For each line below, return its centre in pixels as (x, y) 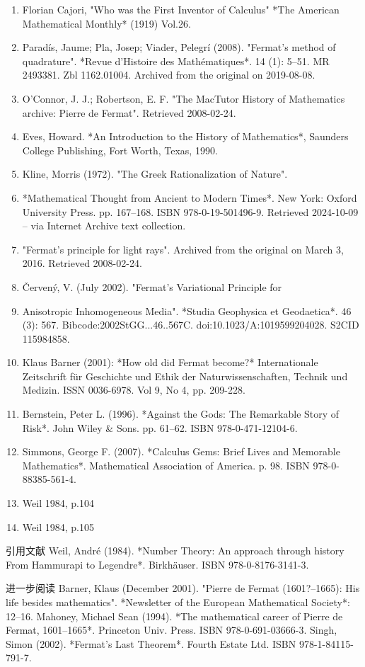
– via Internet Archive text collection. (104, 226)
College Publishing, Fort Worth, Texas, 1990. (120, 150)
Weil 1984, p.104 (58, 503)
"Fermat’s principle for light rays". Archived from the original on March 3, (183, 249)
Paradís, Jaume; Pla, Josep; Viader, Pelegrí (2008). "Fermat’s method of (179, 47)
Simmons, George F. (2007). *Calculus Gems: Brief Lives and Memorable (181, 451)
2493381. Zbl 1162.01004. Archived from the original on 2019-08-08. (169, 75)
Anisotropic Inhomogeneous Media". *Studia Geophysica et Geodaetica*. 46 (187, 310)
